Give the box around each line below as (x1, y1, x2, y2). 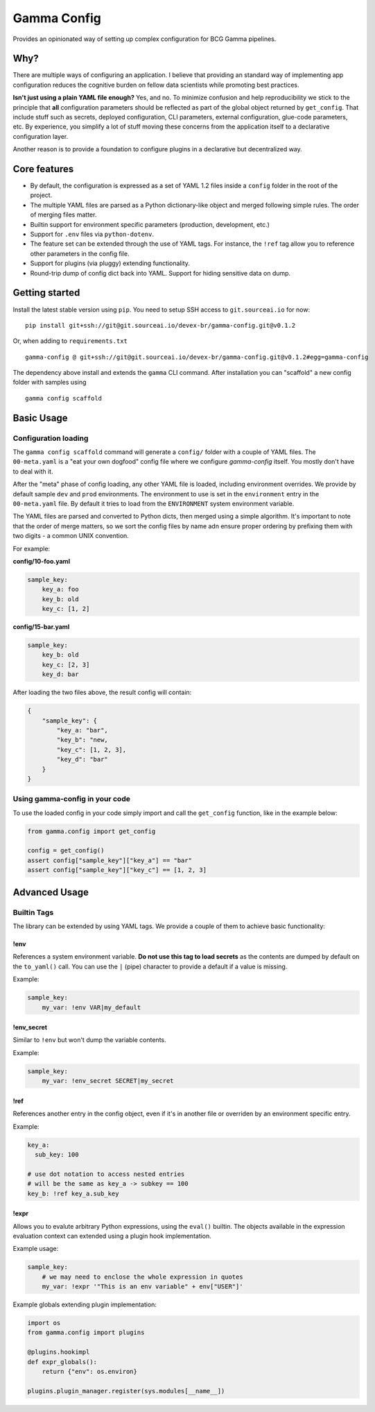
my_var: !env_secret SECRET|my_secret (42, 1077, 174, 1085)
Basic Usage (12, 412, 68, 423)
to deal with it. (12, 467, 53, 476)
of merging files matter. (30, 210, 97, 219)
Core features (12, 163, 74, 175)
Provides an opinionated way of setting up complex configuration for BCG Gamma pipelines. (12, 35, 277, 43)
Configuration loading (12, 433, 89, 443)
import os (27, 1319, 61, 1327)
